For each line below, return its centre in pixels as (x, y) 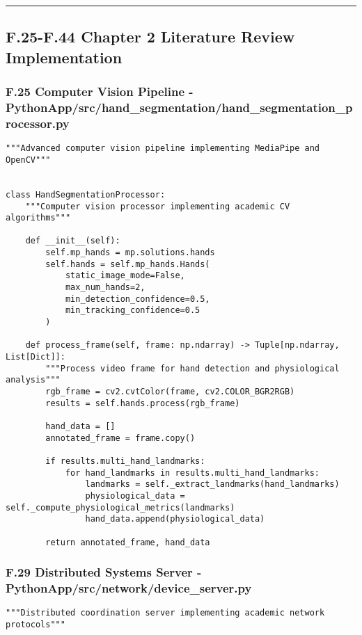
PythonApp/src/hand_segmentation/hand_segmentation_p (179, 107)
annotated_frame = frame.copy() (120, 438)
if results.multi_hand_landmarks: (125, 461)
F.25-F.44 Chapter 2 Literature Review (150, 37)
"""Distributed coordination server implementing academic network (165, 613)
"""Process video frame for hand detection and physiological (192, 368)
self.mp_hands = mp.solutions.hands (130, 253)
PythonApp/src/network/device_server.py (129, 588)
